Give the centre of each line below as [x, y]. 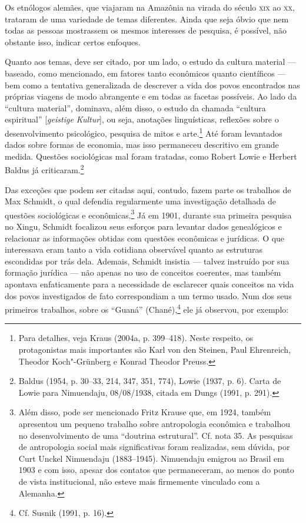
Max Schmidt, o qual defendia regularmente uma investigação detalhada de [141, 201]
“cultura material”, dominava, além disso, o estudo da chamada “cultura [135, 107]
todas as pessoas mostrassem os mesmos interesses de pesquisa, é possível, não [146, 30]
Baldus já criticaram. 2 [44, 169]
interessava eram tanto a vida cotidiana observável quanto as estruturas [134, 249]
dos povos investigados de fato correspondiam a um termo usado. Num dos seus [148, 295]
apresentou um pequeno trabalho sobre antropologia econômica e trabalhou [154, 424]
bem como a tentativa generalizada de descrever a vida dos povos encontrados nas [152, 85]
